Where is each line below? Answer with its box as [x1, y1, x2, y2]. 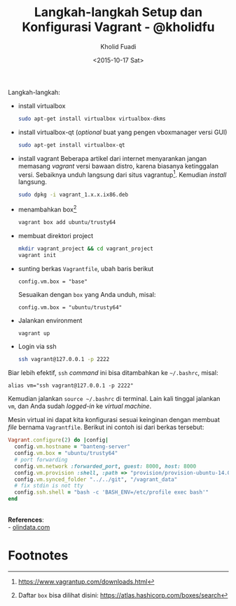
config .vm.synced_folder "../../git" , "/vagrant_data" [14, 475, 178, 483]
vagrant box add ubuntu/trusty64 [18, 218, 116, 225]
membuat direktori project [18, 231, 94, 239]
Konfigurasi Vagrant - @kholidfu [21, 19, 216, 35]
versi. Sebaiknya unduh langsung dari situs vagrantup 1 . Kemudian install [18, 169, 227, 179]
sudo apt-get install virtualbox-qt [18, 141, 125, 148]
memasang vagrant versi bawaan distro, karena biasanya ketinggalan [18, 162, 219, 170]
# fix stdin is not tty [14, 482, 83, 489]
